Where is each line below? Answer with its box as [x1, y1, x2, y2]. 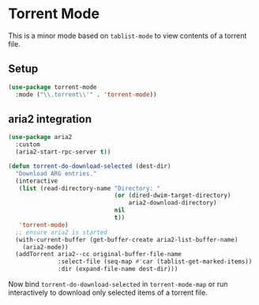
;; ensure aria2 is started [15, 228, 108, 236]
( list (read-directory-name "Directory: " [18, 184, 160, 192]
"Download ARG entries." [15, 169, 97, 178]
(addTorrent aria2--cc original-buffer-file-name [15, 250, 182, 258]
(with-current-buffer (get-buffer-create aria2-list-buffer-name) [15, 235, 238, 243]
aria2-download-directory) [128, 199, 217, 207]
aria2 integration [8, 112, 92, 126]
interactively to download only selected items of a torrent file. [8, 288, 208, 297]
